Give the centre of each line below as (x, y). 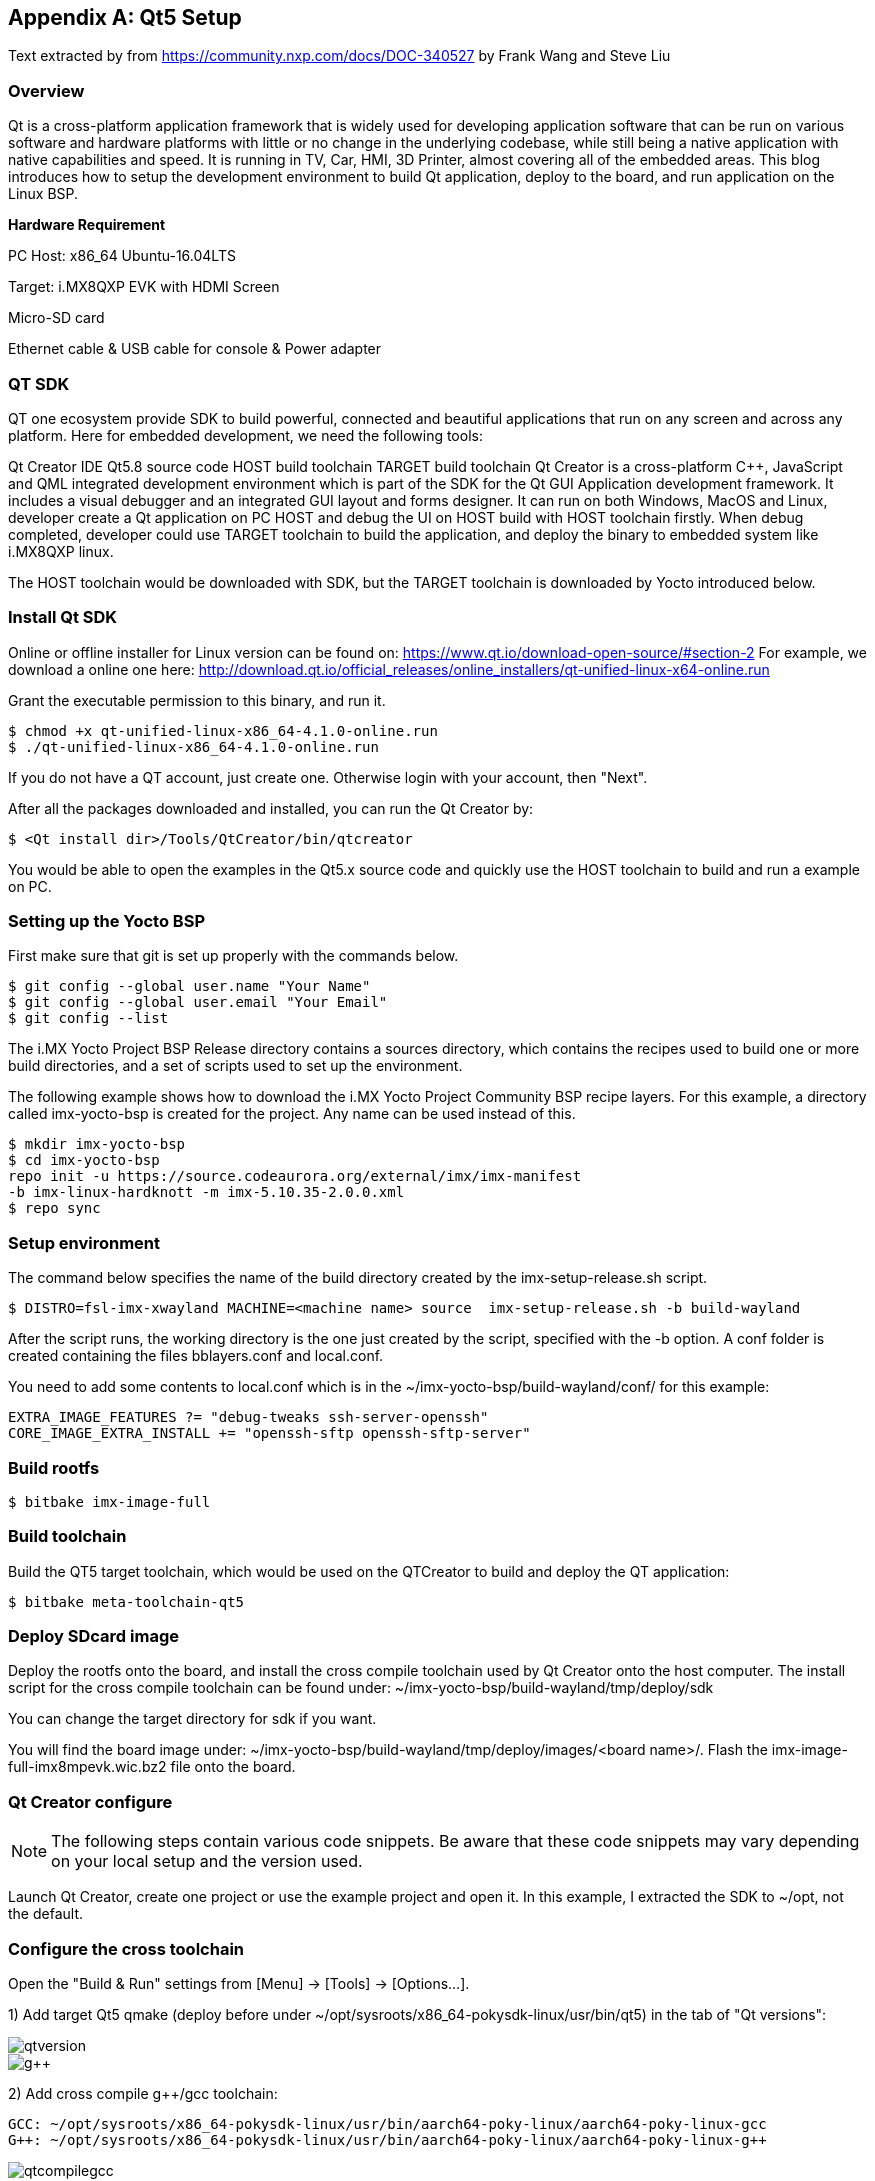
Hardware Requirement (87, 225)
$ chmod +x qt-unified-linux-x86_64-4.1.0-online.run (223, 730)
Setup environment (84, 1242)
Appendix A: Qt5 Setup (125, 17)
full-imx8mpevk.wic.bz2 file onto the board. (152, 1767)
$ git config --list (88, 1018)
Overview (46, 90)
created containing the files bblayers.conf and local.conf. (196, 1356)
